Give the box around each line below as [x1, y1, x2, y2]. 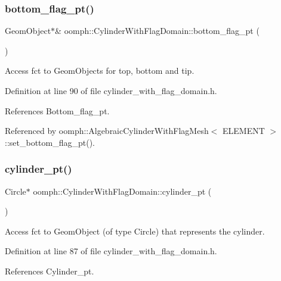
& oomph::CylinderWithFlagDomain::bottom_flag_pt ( [55, 24, 260, 37]
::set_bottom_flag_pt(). [5, 136, 95, 148]
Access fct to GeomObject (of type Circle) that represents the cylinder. [5, 224, 265, 237]
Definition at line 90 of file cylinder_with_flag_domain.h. [5, 85, 217, 96]
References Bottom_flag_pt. [5, 104, 110, 117]
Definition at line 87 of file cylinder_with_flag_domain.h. [5, 245, 217, 257]
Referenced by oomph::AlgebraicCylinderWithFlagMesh [5, 124, 209, 137]
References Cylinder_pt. [5, 264, 94, 277]
